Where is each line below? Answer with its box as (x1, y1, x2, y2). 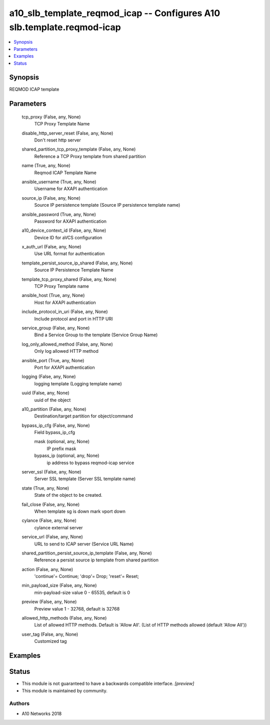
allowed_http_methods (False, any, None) (21, 615, 107, 621)
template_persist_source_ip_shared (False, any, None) (21, 260, 133, 266)
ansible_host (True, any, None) (21, 293, 85, 299)
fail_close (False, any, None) (21, 501, 80, 507)
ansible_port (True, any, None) (21, 357, 84, 363)
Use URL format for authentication (34, 251, 105, 257)
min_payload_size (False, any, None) (21, 583, 97, 589)
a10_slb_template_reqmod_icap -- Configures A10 (9, 8, 220, 19)
